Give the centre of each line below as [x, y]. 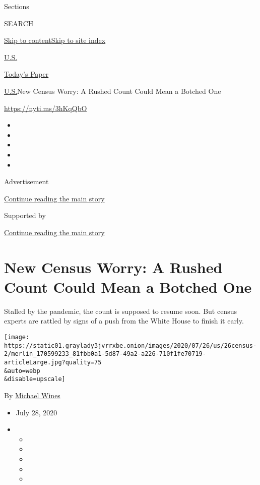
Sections [17, 6]
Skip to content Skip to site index [55, 40]
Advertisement [26, 181]
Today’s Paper [26, 74]
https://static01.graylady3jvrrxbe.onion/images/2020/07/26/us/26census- [131, 345]
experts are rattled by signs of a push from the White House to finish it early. [124, 321]
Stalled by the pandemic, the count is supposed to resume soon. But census [120, 311]
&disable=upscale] [35, 379]
